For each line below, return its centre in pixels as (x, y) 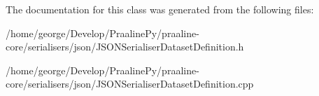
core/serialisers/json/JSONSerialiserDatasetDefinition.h (125, 47)
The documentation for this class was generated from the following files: (160, 9)
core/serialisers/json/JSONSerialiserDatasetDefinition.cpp (130, 84)
